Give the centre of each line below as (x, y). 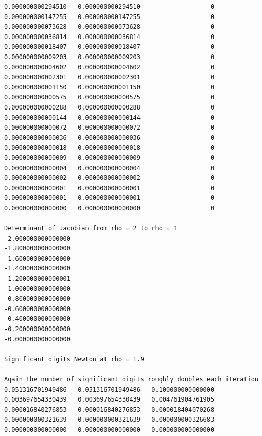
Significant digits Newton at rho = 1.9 (74, 359)
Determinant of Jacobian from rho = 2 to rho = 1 (91, 229)
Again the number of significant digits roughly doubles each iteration (131, 379)
